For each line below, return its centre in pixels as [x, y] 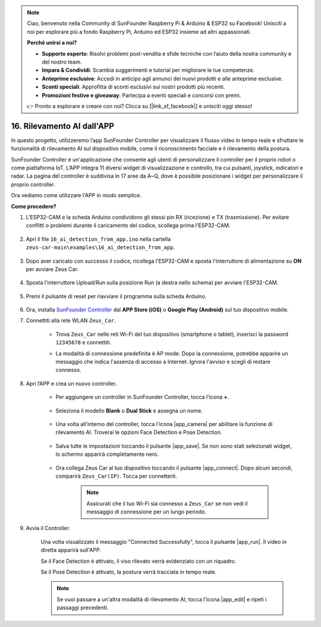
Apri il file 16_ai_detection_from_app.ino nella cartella [98, 239]
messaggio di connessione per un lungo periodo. [147, 512]
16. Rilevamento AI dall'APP [63, 126]
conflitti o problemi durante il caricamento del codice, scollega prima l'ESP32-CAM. [128, 225]
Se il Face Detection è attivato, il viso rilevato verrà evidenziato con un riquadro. [139, 561]
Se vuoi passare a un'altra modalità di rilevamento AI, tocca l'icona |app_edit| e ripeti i [162, 599]
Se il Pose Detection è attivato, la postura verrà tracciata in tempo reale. [129, 572]
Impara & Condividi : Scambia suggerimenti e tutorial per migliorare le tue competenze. [148, 70]
